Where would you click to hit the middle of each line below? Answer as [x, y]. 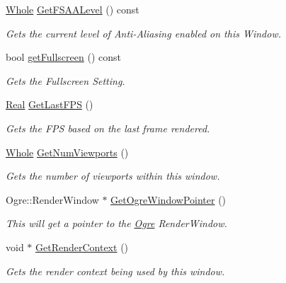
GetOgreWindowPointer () [168, 199]
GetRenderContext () [82, 247]
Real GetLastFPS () [50, 104]
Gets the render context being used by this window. [115, 271]
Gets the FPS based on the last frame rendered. [108, 128]
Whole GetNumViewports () [67, 152]
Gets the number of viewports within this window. [113, 176]
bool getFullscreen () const [63, 57]
